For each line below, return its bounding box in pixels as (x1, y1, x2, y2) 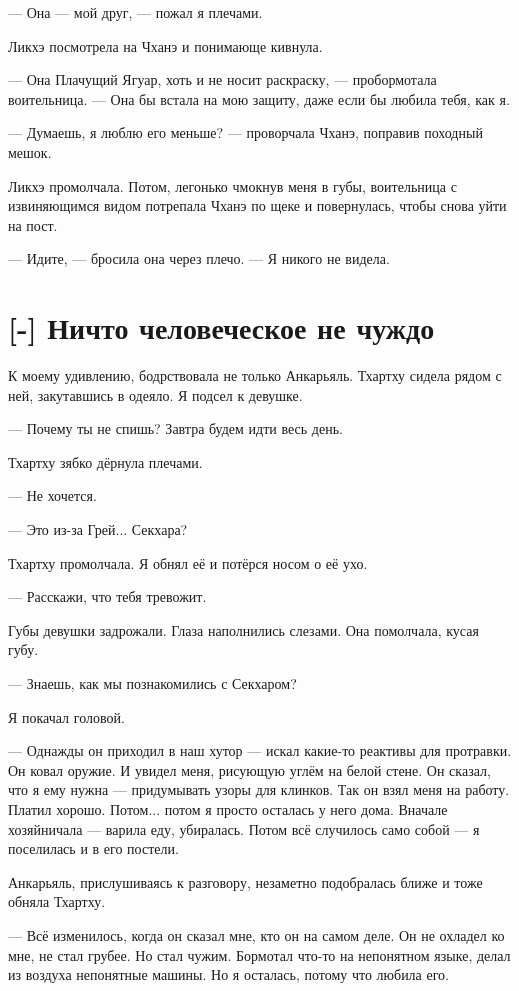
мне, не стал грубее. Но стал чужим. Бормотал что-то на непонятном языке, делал (8, 944, 511, 965)
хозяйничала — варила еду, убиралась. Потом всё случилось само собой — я (8, 818, 480, 839)
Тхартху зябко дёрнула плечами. (8, 451, 203, 472)
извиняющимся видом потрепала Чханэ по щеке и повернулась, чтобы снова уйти (8, 195, 507, 216)
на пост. (8, 214, 58, 235)
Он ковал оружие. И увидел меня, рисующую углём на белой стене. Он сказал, (8, 759, 491, 780)
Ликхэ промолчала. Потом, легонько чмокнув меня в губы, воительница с (8, 175, 457, 196)
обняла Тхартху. (8, 891, 106, 912)
